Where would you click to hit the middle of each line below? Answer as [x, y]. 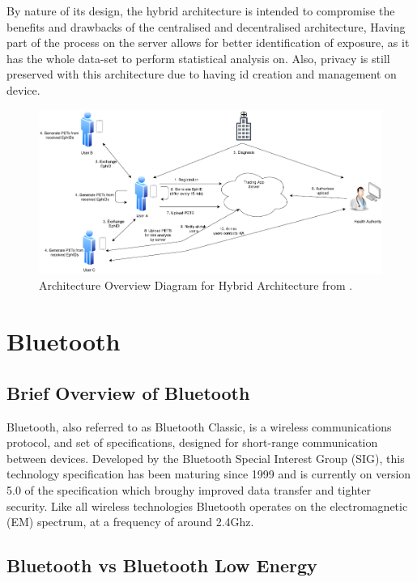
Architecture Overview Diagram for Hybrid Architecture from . [196, 285]
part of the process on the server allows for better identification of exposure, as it [208, 42]
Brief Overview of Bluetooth [128, 392]
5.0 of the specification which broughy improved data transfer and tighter [189, 489]
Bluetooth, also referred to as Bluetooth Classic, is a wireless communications [199, 426]
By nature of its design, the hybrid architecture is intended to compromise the [201, 11]
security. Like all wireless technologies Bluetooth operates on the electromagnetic [207, 506]
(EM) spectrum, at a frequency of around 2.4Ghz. [130, 522]
